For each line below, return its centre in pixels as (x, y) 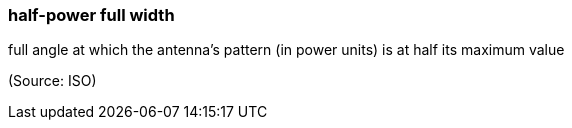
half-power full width (91, 15)
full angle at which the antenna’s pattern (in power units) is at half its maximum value (286, 50)
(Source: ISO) (52, 81)
